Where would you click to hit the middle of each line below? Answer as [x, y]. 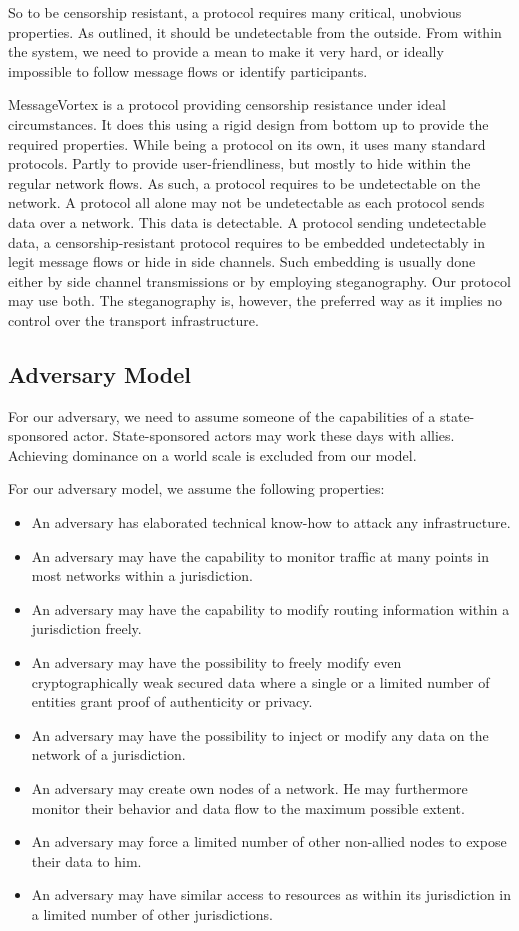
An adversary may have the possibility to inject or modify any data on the [260, 734]
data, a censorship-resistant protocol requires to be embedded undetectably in [246, 241]
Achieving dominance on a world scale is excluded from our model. [212, 454]
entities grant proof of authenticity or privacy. [172, 701]
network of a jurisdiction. [108, 754]
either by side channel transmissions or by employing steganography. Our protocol [259, 280]
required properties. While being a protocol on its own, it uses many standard [247, 143]
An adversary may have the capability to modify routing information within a [270, 608]
